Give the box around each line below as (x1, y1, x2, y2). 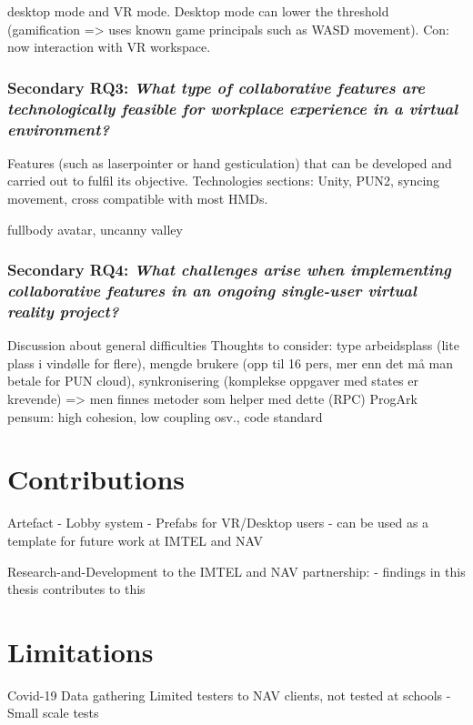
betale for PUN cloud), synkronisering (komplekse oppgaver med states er (7, 371, 418, 390)
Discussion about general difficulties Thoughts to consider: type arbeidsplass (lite (7, 336, 459, 355)
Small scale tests (7, 703, 99, 722)
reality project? (7, 299, 119, 322)
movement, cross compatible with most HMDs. (7, 189, 268, 208)
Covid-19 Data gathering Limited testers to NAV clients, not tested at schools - (7, 685, 451, 704)
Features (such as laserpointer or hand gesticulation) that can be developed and (7, 153, 452, 172)
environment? (7, 117, 110, 140)
